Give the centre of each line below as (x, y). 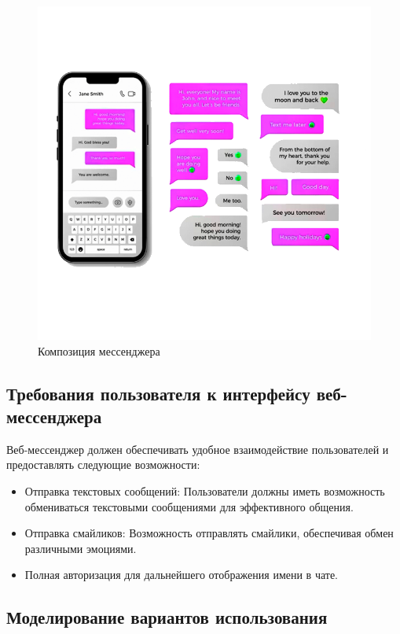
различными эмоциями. (81, 548)
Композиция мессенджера (99, 350)
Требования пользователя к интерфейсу (158, 393)
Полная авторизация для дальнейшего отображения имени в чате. (182, 575)
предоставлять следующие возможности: (103, 464)
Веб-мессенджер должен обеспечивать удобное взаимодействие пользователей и (198, 449)
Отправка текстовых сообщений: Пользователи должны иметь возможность (205, 490)
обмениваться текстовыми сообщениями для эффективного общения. (189, 506)
